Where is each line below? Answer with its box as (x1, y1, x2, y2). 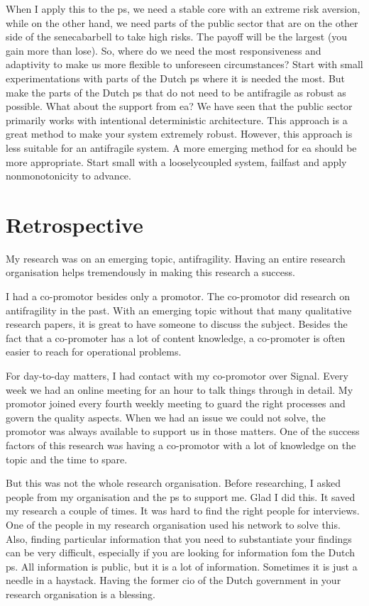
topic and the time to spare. (6, 451, 128, 466)
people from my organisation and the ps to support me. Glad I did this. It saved (6, 489, 356, 504)
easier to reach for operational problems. (6, 344, 182, 359)
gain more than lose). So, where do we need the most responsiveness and (6, 43, 321, 57)
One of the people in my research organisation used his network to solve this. (6, 517, 341, 531)
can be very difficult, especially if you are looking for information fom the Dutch (6, 545, 356, 560)
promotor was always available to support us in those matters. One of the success (6, 424, 360, 439)
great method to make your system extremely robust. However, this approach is (6, 126, 353, 141)
